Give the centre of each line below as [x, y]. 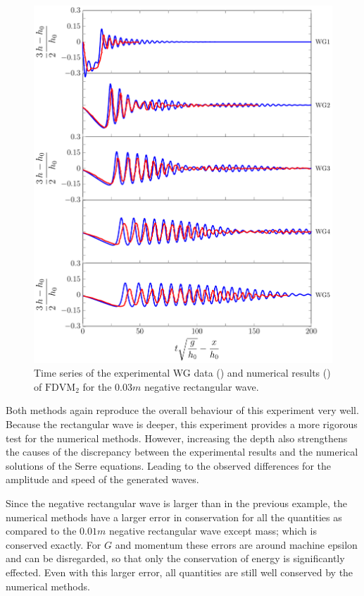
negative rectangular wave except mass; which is [213, 531]
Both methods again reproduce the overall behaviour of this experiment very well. [182, 410]
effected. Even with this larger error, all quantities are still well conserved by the [180, 572]
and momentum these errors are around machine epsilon [236, 544]
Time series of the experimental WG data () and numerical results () [182, 373]
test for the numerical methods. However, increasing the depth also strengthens [177, 438]
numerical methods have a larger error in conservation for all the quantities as [174, 517]
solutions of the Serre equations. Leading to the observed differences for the [168, 465]
